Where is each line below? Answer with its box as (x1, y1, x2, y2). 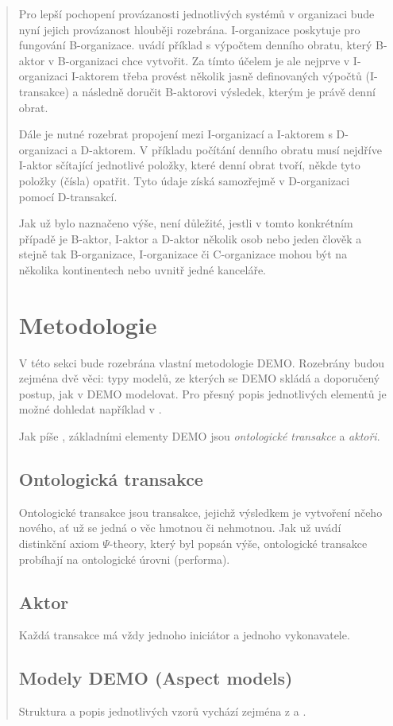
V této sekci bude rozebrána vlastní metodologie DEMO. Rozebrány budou (18, 354, 384, 371)
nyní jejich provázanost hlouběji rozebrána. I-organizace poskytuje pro (18, 21, 360, 37)
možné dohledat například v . (18, 401, 162, 417)
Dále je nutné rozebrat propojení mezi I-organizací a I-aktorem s (18, 126, 333, 142)
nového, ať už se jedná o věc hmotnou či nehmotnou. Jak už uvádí (18, 519, 341, 536)
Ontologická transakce (18, 466, 203, 491)
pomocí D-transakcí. (18, 188, 118, 204)
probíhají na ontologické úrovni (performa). (18, 550, 230, 567)
